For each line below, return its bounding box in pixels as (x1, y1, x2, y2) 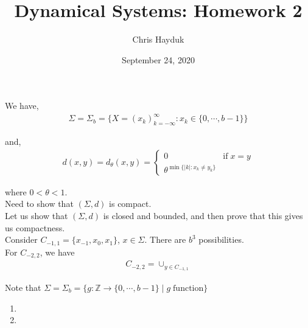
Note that (5, 281, 41, 294)
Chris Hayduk (132, 33, 184, 46)
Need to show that (5, 197, 74, 210)
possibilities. (198, 233, 244, 246)
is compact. (109, 197, 152, 210)
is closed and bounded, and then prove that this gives (103, 209, 303, 222)
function (173, 284, 204, 293)
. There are (144, 233, 186, 246)
